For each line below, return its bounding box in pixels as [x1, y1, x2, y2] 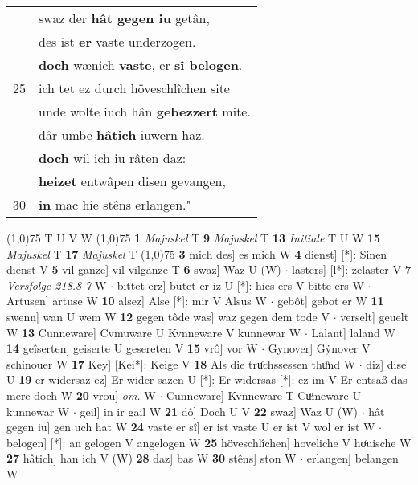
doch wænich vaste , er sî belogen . [39, 55, 243, 74]
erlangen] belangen [306, 450, 399, 467]
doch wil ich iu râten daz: [39, 149, 186, 167]
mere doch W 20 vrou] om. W [6, 386, 156, 403]
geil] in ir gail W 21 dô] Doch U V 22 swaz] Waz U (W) [80, 402, 359, 419]
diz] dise [366, 355, 407, 372]
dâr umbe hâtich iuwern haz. [39, 125, 205, 144]
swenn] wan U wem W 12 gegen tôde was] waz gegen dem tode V [6, 308, 330, 324]
